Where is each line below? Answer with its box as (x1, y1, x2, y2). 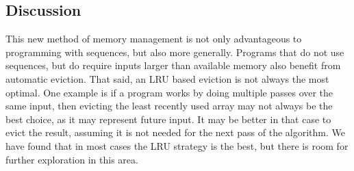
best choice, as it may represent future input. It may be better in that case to (5, 111, 331, 126)
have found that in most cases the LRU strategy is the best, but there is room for (5, 138, 349, 153)
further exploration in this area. (5, 152, 138, 166)
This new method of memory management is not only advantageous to (5, 31, 302, 46)
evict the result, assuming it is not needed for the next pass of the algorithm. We (5, 125, 346, 140)
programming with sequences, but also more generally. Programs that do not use (5, 44, 344, 59)
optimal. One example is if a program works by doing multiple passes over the (5, 85, 333, 99)
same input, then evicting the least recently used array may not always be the (5, 98, 333, 113)
